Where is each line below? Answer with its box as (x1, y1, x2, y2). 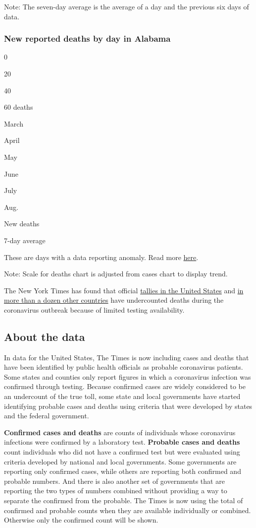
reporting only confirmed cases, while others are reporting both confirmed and (4, 466, 241, 476)
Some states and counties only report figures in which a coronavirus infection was (4, 371, 251, 382)
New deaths (4, 218, 40, 229)
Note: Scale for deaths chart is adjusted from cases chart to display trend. (4, 268, 228, 279)
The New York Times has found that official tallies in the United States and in (4, 285, 244, 295)
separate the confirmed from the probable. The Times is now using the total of (4, 495, 243, 506)
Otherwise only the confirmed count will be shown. (4, 515, 158, 525)
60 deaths (4, 102, 33, 112)
